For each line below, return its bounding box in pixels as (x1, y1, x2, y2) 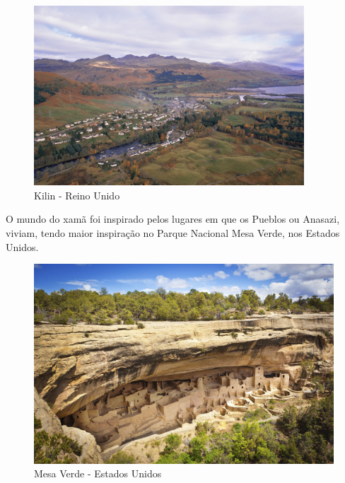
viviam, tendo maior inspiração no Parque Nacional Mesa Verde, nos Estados (6, 225, 340, 240)
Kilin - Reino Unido (34, 187, 120, 202)
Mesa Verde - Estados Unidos (34, 466, 162, 481)
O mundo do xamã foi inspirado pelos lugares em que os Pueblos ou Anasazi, (6, 211, 340, 226)
